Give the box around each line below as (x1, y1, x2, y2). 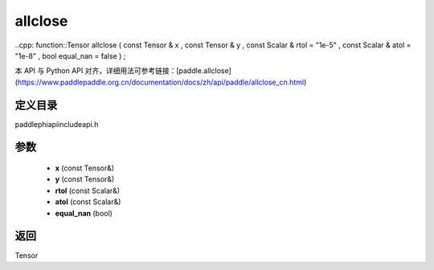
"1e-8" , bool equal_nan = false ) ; (14, 51, 126, 60)
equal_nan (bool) (55, 208, 113, 218)
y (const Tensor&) (55, 174, 115, 184)
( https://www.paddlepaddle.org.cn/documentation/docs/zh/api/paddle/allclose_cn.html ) (14, 77, 307, 87)
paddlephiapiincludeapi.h (14, 119, 99, 129)
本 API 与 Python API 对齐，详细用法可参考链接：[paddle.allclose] (14, 66, 232, 76)
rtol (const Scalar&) (55, 186, 121, 195)
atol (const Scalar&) (55, 197, 121, 207)
